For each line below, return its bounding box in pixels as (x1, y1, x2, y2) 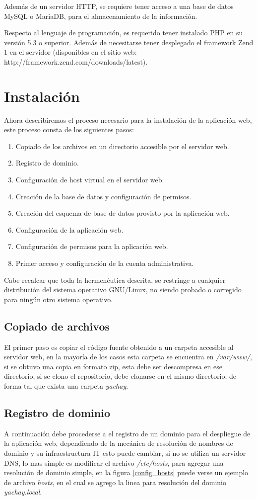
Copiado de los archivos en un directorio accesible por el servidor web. (15, 141, 229, 151)
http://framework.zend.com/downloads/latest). (4, 56, 148, 67)
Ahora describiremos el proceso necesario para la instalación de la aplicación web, (4, 114, 252, 125)
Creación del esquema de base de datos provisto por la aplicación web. (15, 208, 230, 218)
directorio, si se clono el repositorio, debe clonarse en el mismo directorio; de (4, 371, 237, 381)
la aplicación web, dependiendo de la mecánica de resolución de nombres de (4, 438, 233, 448)
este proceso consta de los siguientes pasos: (4, 124, 134, 135)
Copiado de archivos (4, 318, 110, 333)
